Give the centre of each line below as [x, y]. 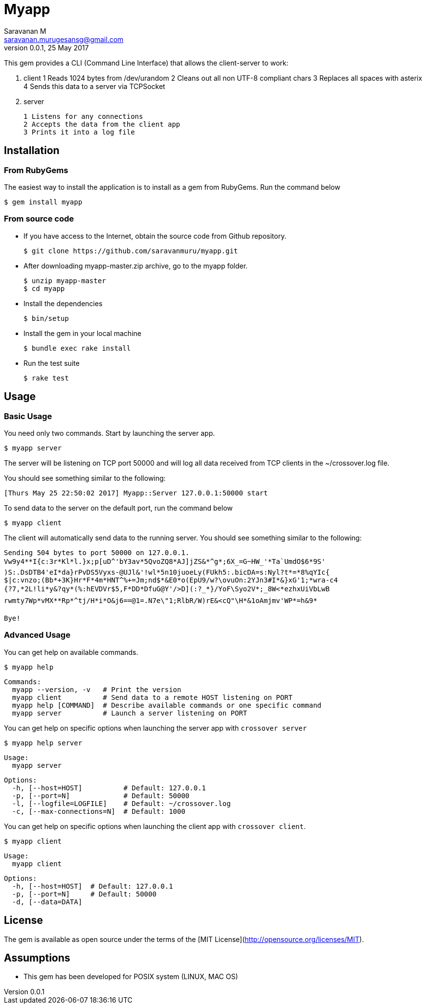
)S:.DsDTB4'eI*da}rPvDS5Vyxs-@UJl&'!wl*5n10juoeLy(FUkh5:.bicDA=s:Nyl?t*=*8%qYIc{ [167, 572]
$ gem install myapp [43, 202]
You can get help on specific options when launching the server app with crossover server [156, 728]
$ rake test [46, 378]
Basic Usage [28, 416]
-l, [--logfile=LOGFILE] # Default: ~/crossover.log [121, 803]
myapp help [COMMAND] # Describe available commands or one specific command [167, 705]
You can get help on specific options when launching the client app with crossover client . [155, 826]
